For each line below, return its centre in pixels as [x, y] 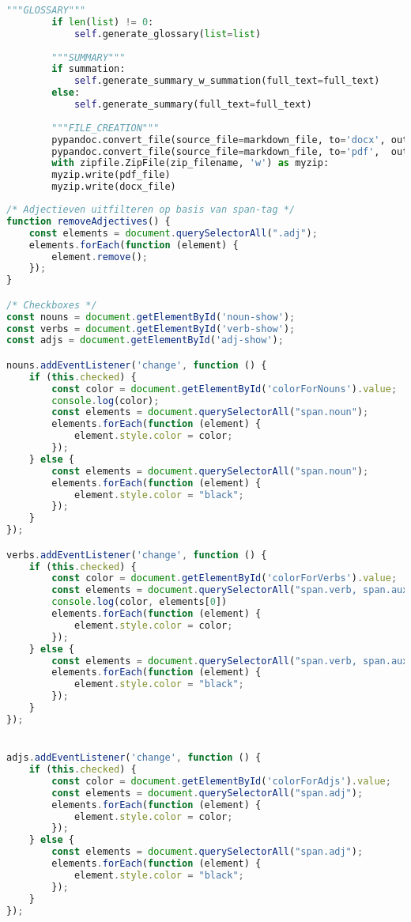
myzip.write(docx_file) [114, 187]
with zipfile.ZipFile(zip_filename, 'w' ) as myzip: [190, 163]
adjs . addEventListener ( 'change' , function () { [134, 758]
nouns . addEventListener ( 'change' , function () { [137, 365]
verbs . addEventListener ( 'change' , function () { [137, 555]
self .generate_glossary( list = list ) [168, 34]
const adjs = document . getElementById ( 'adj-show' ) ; [145, 340]
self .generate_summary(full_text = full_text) [193, 104]
